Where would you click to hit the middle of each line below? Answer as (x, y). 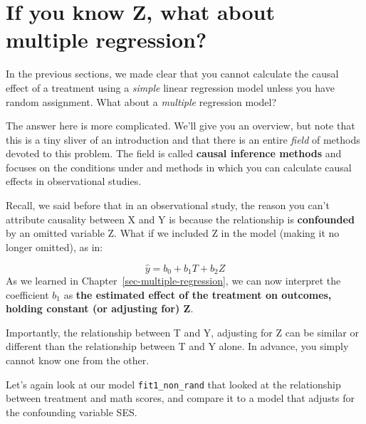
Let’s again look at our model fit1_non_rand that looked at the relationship (173, 384)
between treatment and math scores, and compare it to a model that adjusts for (181, 398)
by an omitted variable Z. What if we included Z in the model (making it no (173, 233)
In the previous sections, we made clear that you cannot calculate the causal (172, 74)
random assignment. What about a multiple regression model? (141, 101)
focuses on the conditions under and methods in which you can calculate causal (179, 167)
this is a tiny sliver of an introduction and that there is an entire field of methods (183, 139)
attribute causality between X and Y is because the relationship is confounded (180, 219)
